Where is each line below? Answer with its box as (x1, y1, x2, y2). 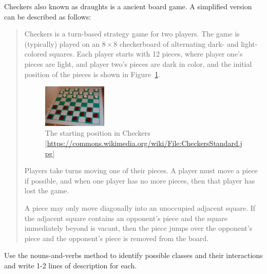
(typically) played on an (24, 38, 100, 49)
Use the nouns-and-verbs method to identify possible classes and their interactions (4, 250, 263, 261)
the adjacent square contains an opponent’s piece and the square (24, 212, 227, 223)
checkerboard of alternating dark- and (119, 38, 239, 49)
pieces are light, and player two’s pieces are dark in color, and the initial (24, 58, 252, 69)
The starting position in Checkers (45, 127, 150, 138)
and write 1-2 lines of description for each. (4, 260, 137, 270)
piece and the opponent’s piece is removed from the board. (24, 232, 209, 243)
